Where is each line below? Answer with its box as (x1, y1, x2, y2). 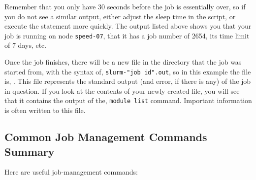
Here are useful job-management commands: (4, 167, 138, 177)
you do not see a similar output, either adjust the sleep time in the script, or (4, 11, 236, 21)
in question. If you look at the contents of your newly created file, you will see (4, 85, 240, 96)
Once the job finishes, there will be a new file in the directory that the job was (4, 57, 242, 67)
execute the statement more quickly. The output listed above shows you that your (4, 21, 252, 31)
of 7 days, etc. (4, 40, 47, 50)
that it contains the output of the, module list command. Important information (4, 95, 252, 106)
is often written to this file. (4, 105, 86, 115)
